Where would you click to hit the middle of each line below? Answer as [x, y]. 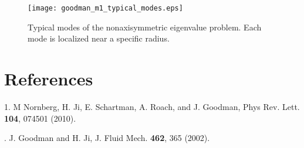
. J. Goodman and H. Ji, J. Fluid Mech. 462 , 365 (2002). [107, 138]
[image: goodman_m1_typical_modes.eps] [105, 8]
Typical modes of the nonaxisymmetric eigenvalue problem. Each [145, 27]
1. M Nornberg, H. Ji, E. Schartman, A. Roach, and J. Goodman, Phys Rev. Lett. [152, 106]
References [49, 79]
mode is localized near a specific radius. [99, 38]
